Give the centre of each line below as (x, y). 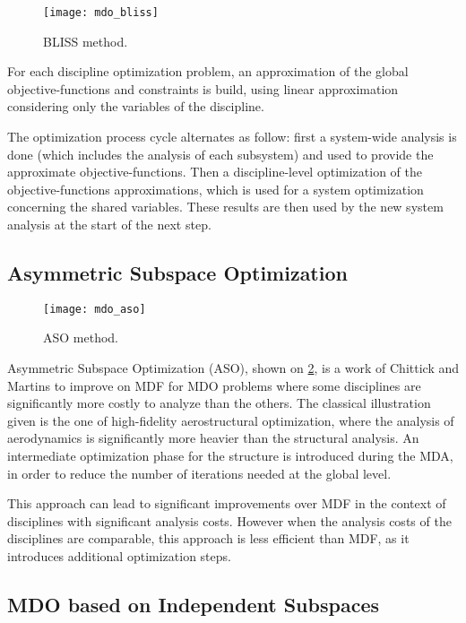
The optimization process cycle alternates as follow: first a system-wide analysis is (232, 137)
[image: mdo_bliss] (101, 13)
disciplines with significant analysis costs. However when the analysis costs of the (229, 520)
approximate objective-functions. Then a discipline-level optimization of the (215, 172)
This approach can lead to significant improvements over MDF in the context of (227, 503)
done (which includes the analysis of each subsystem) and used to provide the (220, 154)
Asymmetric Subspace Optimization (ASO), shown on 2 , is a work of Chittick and (233, 368)
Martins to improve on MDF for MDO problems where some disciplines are (214, 385)
